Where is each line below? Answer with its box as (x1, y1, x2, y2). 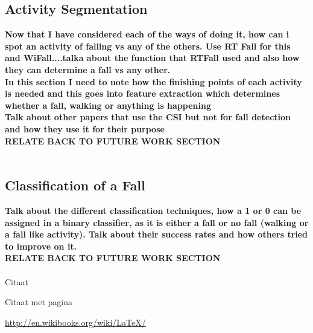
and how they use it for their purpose (5, 122, 165, 135)
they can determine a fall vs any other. (5, 63, 171, 76)
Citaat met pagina (5, 296, 72, 308)
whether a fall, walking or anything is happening (5, 99, 212, 111)
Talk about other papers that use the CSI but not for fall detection (5, 111, 291, 123)
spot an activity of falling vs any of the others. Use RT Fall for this (5, 39, 291, 52)
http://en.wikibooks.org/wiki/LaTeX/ (5, 315, 146, 328)
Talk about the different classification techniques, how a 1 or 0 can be (5, 204, 302, 216)
